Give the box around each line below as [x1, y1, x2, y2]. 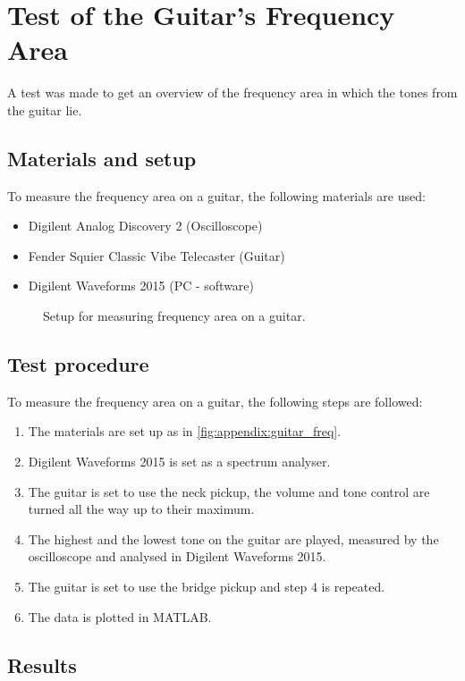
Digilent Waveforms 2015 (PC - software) [28, 276, 255, 295]
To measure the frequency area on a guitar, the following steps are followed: [7, 391, 423, 410]
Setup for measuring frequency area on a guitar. [43, 307, 306, 325]
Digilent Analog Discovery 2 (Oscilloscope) [28, 216, 263, 235]
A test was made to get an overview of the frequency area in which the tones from [7, 83, 458, 102]
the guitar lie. [7, 100, 82, 119]
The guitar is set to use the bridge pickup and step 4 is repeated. [28, 577, 385, 596]
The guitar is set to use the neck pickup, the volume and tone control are [28, 482, 430, 500]
